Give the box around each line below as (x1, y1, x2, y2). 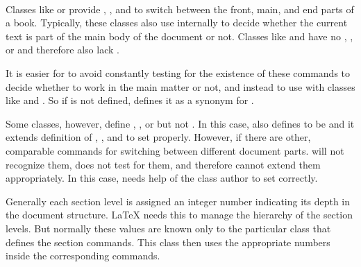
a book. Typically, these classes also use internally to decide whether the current (6, 15, 348, 30)
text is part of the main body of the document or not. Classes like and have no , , (6, 28, 353, 43)
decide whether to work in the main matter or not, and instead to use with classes (6, 79, 355, 94)
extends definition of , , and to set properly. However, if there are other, (6, 130, 311, 144)
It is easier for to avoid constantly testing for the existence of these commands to (6, 65, 351, 80)
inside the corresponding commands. (6, 248, 160, 263)
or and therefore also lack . (6, 42, 119, 57)
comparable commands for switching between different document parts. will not (6, 143, 344, 157)
